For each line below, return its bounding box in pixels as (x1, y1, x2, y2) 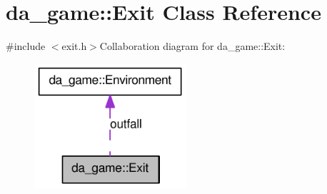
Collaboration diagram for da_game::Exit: (99, 39, 286, 53)
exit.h (61, 39, 87, 53)
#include (6, 39, 46, 53)
